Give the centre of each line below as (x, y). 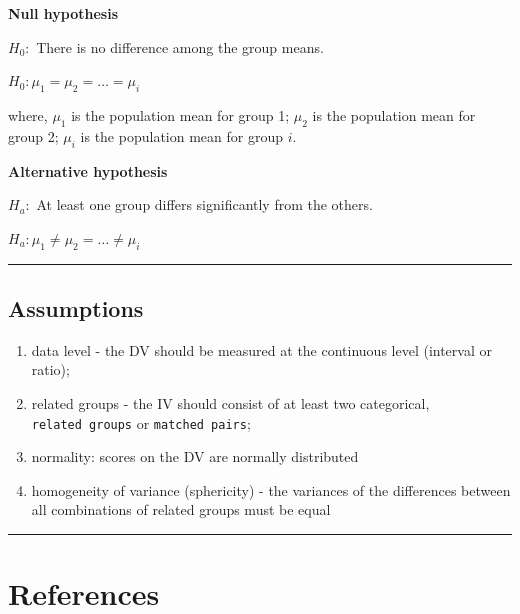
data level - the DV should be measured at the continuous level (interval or (261, 349)
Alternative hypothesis (88, 170)
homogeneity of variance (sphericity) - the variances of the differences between (271, 489)
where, (28, 114)
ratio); (50, 369)
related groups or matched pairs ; (141, 422)
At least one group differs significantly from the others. (204, 204)
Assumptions (76, 307)
